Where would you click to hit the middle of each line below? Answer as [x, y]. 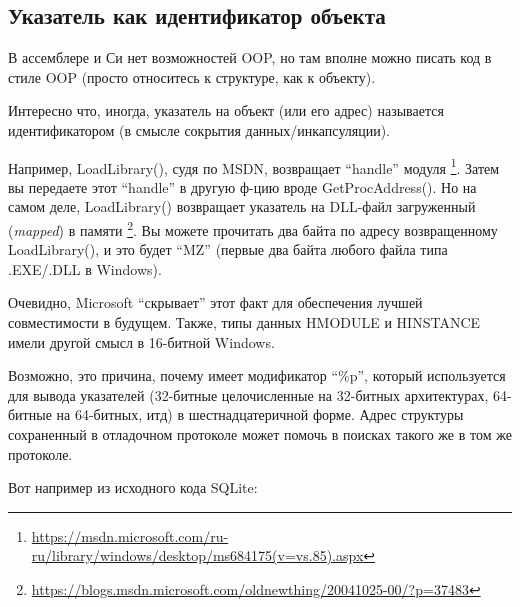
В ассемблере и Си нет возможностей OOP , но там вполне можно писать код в [250, 57]
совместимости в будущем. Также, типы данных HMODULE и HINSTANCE [244, 322]
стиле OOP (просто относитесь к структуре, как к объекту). [192, 76]
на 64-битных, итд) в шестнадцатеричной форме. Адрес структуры [260, 414]
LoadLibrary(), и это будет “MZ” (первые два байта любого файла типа [228, 249]
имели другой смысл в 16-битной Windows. [141, 341]
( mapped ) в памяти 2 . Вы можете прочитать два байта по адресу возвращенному [253, 228]
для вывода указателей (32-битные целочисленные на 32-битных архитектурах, [248, 394]
